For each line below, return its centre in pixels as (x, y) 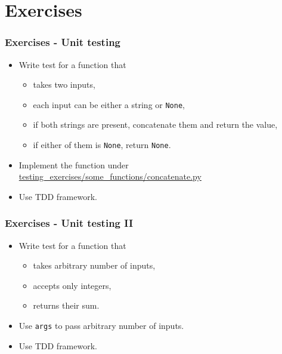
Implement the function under (74, 164)
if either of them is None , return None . (102, 145)
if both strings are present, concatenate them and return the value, (155, 124)
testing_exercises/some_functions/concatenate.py (110, 176)
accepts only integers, (72, 285)
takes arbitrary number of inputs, (94, 265)
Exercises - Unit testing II (69, 223)
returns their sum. (66, 305)
